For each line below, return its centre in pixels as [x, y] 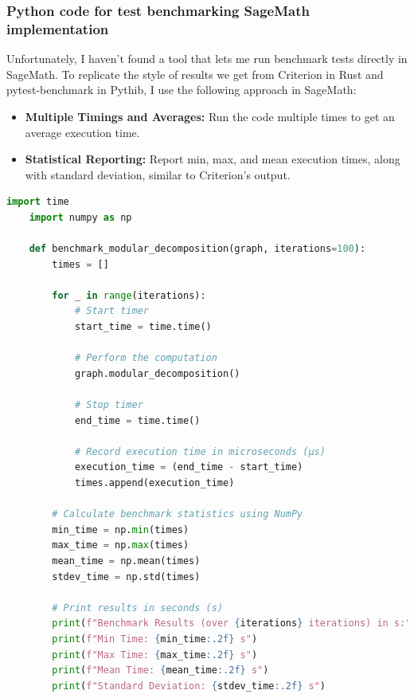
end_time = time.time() [137, 420]
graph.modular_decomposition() [157, 373]
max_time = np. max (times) [121, 545]
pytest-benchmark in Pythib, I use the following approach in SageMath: [182, 90]
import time [38, 202]
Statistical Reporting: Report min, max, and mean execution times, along [213, 159]
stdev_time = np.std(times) [126, 576]
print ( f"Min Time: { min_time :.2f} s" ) [155, 639]
